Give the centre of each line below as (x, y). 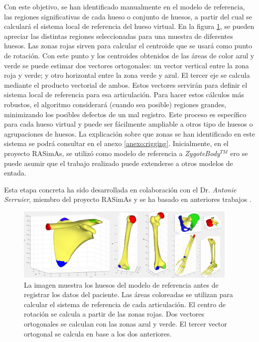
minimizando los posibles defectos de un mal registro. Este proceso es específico (125, 114)
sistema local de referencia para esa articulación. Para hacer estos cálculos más (124, 94)
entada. (15, 173)
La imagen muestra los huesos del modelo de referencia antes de (121, 284)
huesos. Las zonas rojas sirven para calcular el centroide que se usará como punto (128, 46)
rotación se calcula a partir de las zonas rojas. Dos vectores (114, 314)
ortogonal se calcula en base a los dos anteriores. (98, 333)
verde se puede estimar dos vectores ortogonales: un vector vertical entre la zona (127, 65)
